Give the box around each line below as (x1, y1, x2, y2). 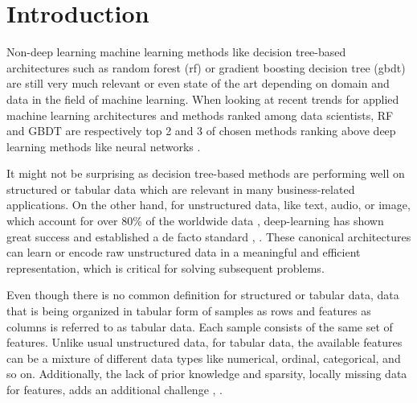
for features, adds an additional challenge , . (6, 381, 223, 397)
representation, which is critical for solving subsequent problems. (6, 259, 325, 276)
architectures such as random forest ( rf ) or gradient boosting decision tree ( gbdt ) (6, 59, 406, 76)
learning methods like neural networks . (6, 138, 201, 154)
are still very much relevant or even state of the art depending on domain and (6, 75, 390, 92)
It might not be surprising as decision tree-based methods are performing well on (6, 165, 405, 182)
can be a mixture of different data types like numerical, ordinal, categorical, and (6, 349, 401, 366)
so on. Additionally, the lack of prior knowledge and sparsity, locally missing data (6, 365, 407, 382)
